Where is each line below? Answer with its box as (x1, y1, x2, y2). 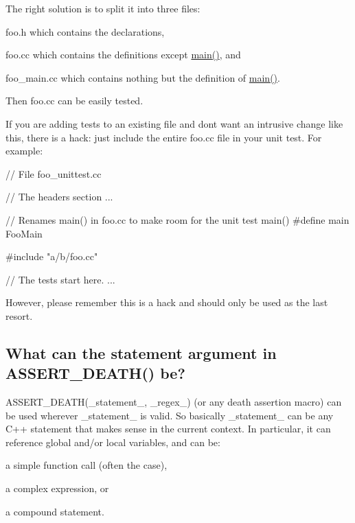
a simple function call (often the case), (5, 458, 168, 472)
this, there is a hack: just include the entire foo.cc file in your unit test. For (5, 130, 322, 144)
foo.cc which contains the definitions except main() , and (5, 47, 241, 62)
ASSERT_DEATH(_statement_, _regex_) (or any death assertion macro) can (5, 395, 342, 409)
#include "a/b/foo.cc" (5, 249, 98, 264)
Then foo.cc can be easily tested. (5, 93, 144, 108)
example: (5, 143, 43, 158)
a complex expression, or (5, 481, 109, 496)
